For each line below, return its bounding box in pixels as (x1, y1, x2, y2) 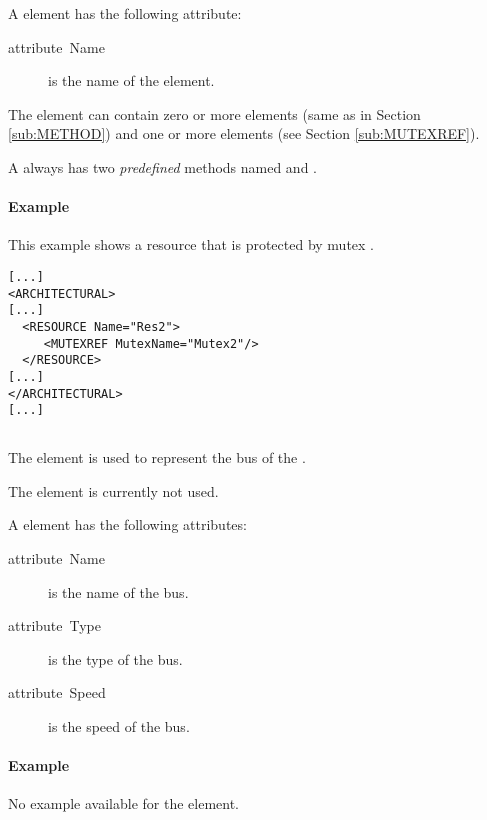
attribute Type (8, 615, 102, 636)
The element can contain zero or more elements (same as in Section (8, 103, 421, 124)
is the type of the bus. (48, 648, 183, 669)
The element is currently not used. (8, 480, 219, 501)
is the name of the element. (48, 70, 215, 91)
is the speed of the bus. (48, 716, 190, 736)
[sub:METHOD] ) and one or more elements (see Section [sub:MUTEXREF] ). (8, 123, 480, 144)
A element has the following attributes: (8, 514, 247, 535)
